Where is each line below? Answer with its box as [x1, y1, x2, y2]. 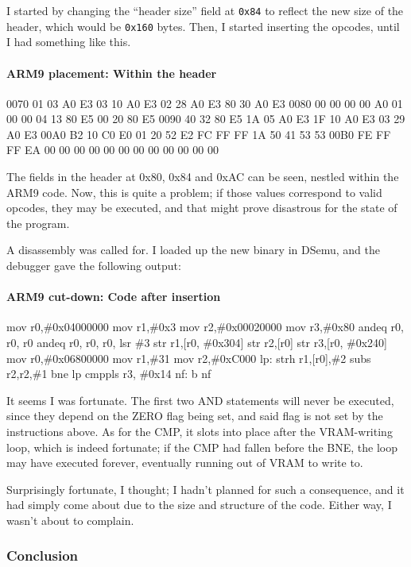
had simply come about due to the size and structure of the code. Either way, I [6, 496, 392, 513]
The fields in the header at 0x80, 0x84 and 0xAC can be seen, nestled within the [6, 168, 399, 185]
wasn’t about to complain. [6, 511, 134, 528]
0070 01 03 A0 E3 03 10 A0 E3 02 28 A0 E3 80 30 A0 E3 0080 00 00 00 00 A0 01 [6, 94, 403, 111]
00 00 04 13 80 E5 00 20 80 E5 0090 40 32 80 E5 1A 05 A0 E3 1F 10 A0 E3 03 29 [6, 110, 405, 127]
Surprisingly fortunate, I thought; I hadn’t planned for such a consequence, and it [6, 480, 405, 497]
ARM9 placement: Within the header [6, 64, 217, 81]
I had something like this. [6, 33, 131, 50]
